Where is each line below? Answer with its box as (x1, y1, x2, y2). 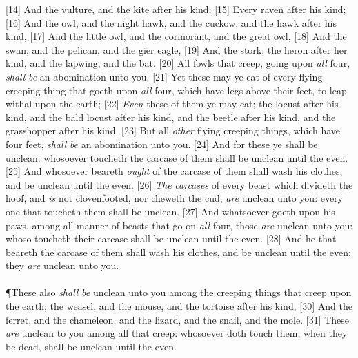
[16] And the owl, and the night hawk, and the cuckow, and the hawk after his (6, 15, 337, 30)
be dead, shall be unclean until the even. (6, 339, 177, 353)
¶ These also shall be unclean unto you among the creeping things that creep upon (6, 285, 352, 299)
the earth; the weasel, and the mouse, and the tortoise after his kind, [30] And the (6, 299, 352, 313)
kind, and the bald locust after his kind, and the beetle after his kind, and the (6, 109, 336, 124)
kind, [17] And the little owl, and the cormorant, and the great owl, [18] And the (6, 29, 347, 43)
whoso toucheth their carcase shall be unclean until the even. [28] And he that (6, 231, 337, 246)
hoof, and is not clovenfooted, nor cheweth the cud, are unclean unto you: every (6, 191, 343, 205)
